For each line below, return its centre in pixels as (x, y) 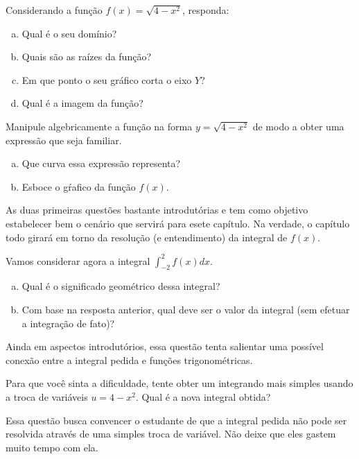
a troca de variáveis (47, 396)
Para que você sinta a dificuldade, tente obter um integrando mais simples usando (179, 383)
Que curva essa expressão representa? (101, 163)
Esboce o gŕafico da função (79, 186)
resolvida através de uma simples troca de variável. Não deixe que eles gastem (171, 434)
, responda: (206, 10)
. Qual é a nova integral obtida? (203, 396)
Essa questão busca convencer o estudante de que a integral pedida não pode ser (176, 420)
